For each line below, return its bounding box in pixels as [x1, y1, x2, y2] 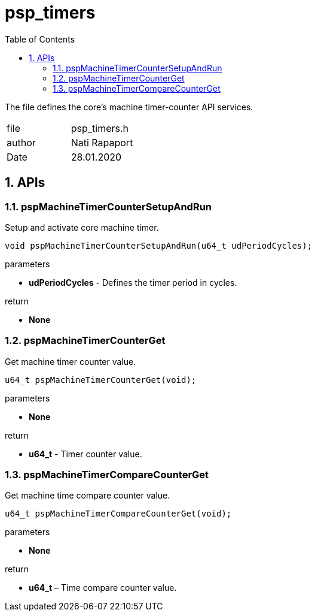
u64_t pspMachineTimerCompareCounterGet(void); [5, 509, 232, 519]
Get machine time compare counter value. [5, 490, 170, 501]
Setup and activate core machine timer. [5, 222, 159, 232]
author [7, 136, 36, 149]
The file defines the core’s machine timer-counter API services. [5, 101, 253, 112]
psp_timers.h [71, 122, 129, 134]
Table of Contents [5, 34, 75, 44]
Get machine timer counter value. [5, 356, 136, 367]
